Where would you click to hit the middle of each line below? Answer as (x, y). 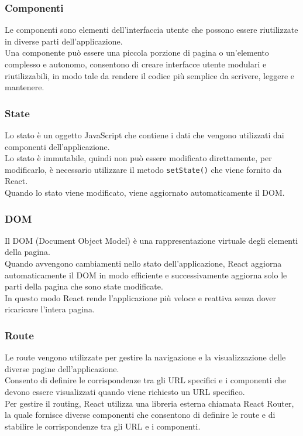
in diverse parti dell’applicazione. (64, 41)
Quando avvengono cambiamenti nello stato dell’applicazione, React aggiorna (143, 263)
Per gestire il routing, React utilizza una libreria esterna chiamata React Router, (149, 403)
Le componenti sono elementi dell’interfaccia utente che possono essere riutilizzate (151, 30)
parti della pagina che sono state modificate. (84, 286)
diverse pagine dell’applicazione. (62, 368)
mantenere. (25, 87)
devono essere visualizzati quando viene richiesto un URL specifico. (125, 391)
